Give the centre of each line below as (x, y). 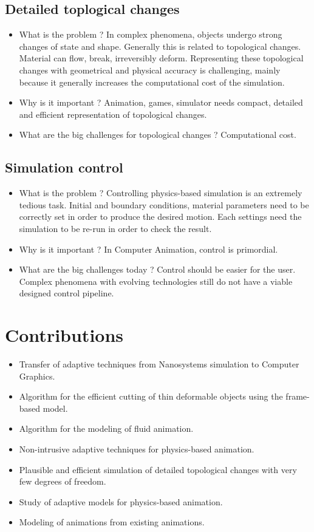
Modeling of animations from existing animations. (112, 522)
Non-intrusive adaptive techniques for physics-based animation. (137, 449)
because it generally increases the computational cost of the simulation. (152, 82)
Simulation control (64, 167)
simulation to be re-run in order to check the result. (115, 228)
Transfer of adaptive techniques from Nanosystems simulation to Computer (159, 364)
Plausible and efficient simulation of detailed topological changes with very (158, 469)
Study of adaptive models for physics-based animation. (121, 501)
